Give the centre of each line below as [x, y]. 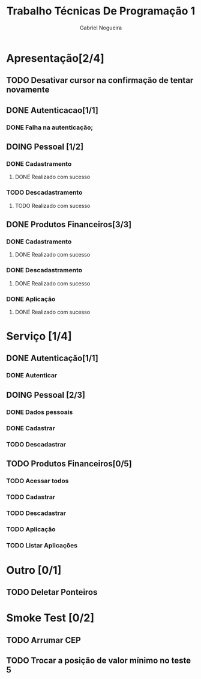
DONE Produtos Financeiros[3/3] [69, 224]
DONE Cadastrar [31, 428]
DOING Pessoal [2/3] [46, 395]
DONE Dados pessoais [40, 412]
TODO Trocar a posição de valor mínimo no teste [98, 661]
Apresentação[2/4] [55, 58]
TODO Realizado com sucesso [52, 206]
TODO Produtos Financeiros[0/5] [69, 464]
